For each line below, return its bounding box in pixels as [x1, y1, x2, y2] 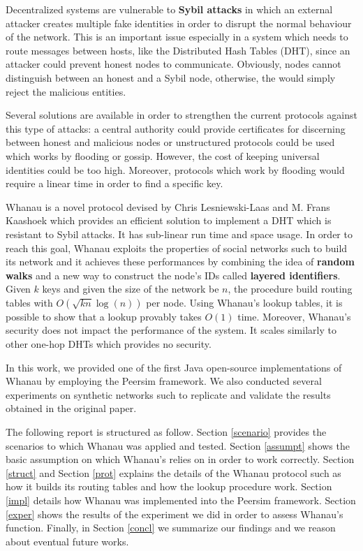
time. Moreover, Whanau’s [237, 309, 351, 323]
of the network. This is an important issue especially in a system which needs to [6, 29, 348, 44]
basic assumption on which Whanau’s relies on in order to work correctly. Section [6, 452, 355, 466]
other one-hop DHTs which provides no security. [6, 337, 212, 351]
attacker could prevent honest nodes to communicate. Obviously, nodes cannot [6, 57, 341, 71]
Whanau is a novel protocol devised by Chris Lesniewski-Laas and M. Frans [6, 199, 330, 214]
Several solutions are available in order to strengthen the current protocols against [6, 108, 357, 122]
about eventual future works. [6, 534, 129, 548]
